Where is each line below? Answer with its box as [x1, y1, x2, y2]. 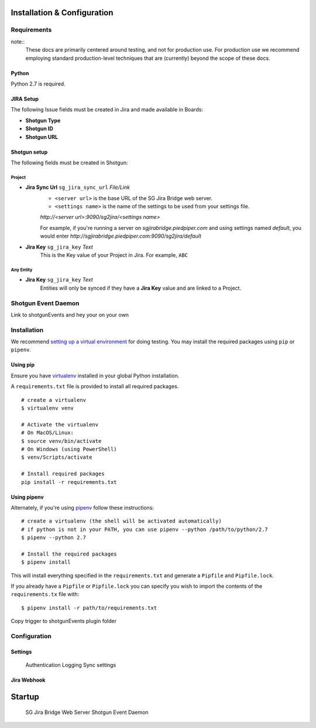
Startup [11, 692, 39, 702]
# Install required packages [21, 470, 105, 478]
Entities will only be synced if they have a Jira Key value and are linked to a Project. [40, 285, 242, 292]
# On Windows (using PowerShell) [21, 446, 117, 452]
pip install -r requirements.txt [21, 479, 117, 485]
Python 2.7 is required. [11, 80, 66, 87]
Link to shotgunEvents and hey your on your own [11, 311, 129, 318]
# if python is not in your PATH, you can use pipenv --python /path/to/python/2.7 [21, 526, 269, 533]
